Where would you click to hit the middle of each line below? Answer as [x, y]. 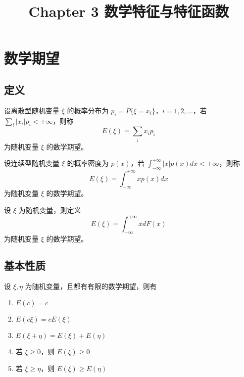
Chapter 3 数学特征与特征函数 [129, 11]
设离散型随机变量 [32, 110]
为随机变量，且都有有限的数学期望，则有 [91, 286]
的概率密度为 [88, 163]
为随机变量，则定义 [50, 210]
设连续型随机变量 [32, 163]
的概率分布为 [88, 110]
